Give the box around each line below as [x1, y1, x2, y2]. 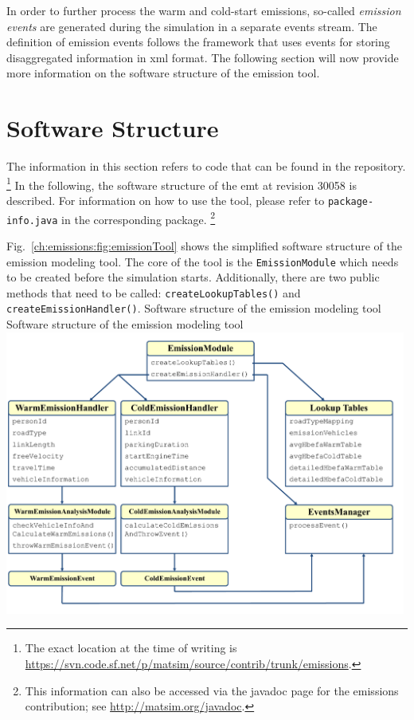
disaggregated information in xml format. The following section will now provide [6, 49, 399, 65]
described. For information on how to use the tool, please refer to [6, 191, 325, 208]
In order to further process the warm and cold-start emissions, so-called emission [6, 2, 401, 18]
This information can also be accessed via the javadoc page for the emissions [25, 682, 399, 698]
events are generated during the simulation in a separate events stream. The [6, 18, 377, 34]
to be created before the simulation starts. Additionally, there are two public [6, 269, 380, 285]
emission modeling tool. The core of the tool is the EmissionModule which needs [6, 253, 399, 270]
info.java [6, 214, 58, 226]
